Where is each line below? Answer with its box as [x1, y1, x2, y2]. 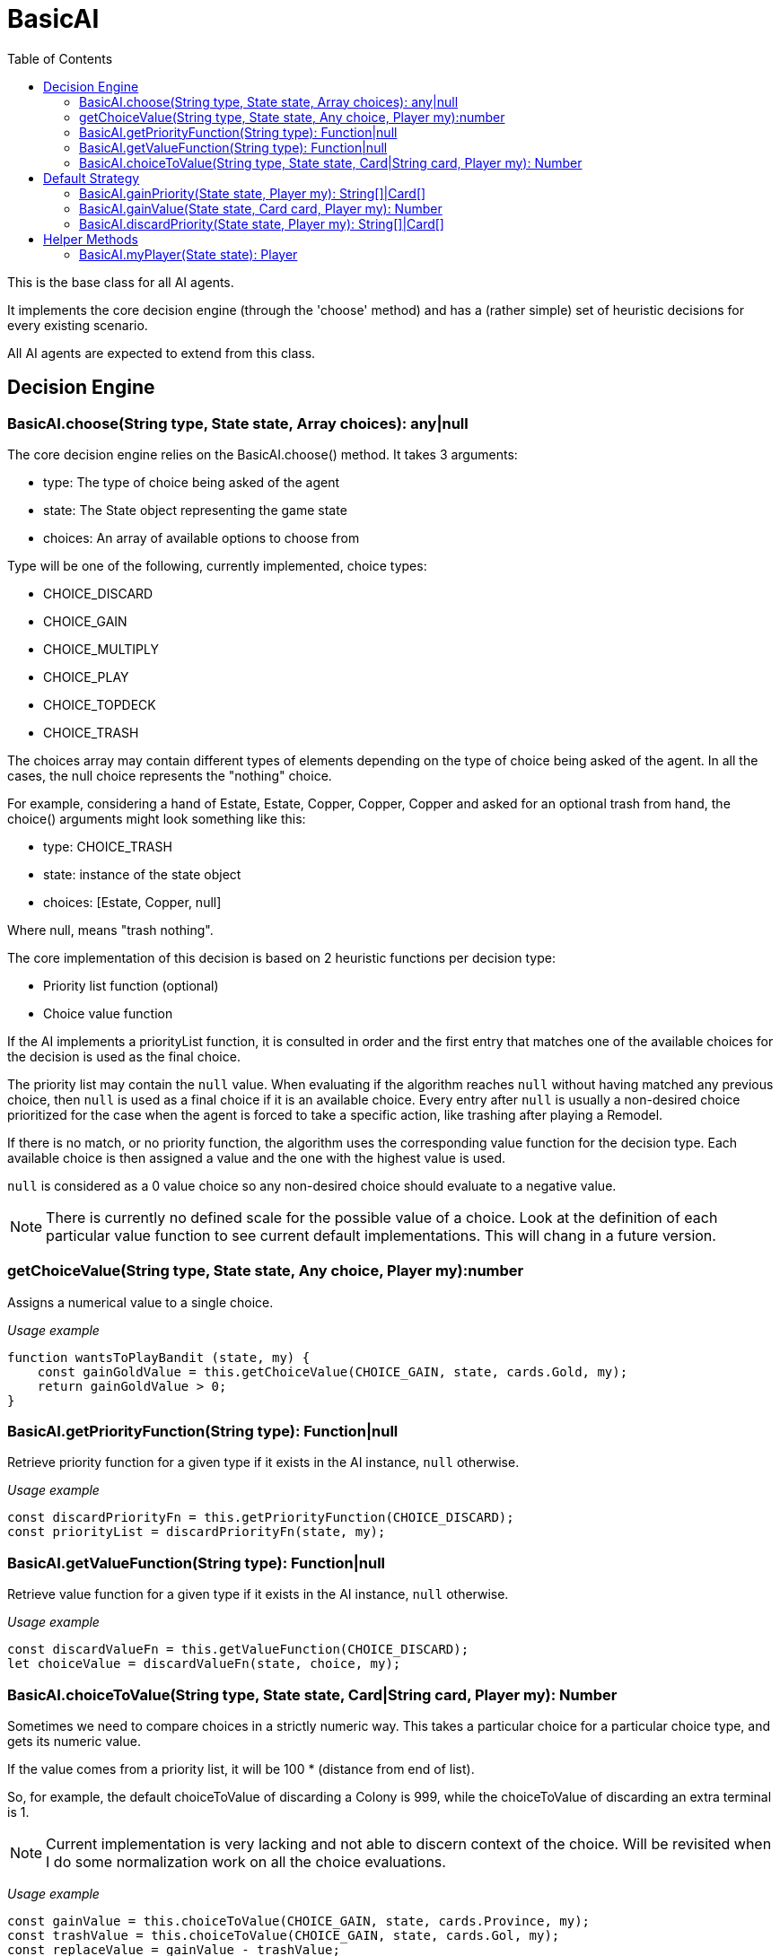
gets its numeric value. [7, 1733, 141, 1749]
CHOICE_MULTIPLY [43, 641, 159, 657]
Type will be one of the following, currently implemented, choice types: [7, 557, 427, 573]
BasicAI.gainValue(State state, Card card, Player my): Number [79, 200, 443, 216]
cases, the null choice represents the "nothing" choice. [7, 767, 332, 783]
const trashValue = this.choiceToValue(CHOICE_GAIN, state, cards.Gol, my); [7, 1927, 560, 1943]
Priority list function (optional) [43, 977, 219, 993]
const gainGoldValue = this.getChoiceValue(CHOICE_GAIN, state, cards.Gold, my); [37, 1364, 628, 1379]
